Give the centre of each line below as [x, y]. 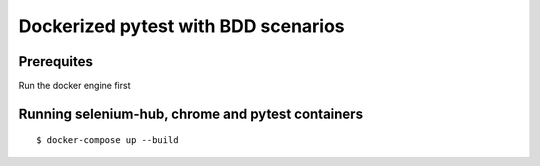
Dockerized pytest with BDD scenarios [181, 26]
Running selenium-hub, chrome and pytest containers [191, 113]
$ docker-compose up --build [107, 140]
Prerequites [56, 61]
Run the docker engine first [74, 86]
